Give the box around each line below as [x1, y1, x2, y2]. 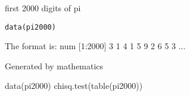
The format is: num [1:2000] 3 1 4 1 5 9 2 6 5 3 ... [5, 40, 186, 52]
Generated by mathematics [5, 59, 104, 72]
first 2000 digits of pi [5, 2, 81, 14]
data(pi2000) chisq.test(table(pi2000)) [5, 79, 143, 92]
